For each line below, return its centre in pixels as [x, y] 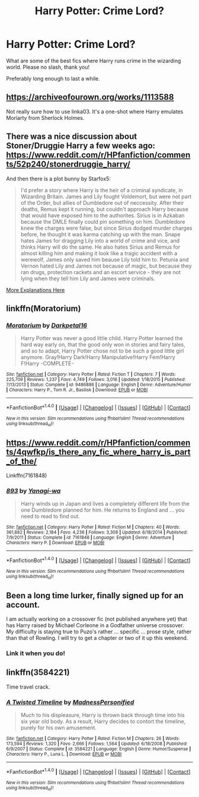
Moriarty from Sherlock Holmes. [45, 118]
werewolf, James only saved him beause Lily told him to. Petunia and [105, 259]
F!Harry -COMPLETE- [47, 364]
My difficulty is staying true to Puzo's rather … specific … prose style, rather [99, 632]
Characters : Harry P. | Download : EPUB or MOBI [55, 543]
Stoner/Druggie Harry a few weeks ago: [81, 146]
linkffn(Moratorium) [44, 308]
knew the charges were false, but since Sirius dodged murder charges [106, 228]
